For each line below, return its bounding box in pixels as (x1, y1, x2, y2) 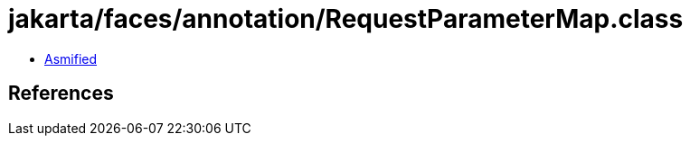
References (8, 82, 114, 105)
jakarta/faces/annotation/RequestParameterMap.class (8, 4, 684, 34)
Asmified (44, 50, 98, 67)
